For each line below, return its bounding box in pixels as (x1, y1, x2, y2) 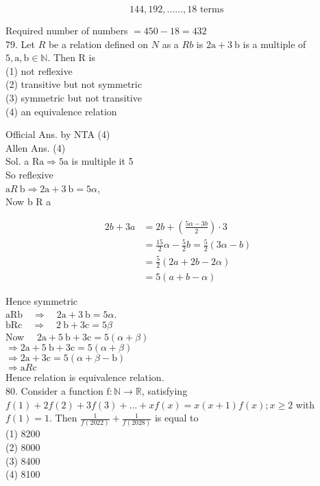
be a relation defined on (48, 36, 149, 51)
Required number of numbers (5, 23, 128, 37)
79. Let (5, 36, 35, 51)
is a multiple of (243, 36, 306, 51)
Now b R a (5, 194, 51, 209)
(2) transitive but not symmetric (5, 77, 142, 91)
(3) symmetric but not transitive (5, 90, 142, 104)
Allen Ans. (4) (5, 140, 66, 154)
